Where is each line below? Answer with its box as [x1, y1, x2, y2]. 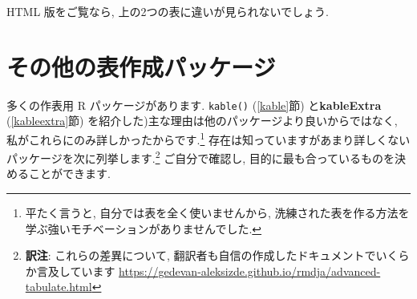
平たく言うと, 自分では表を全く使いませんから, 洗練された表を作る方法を [25, 204, 410, 221]
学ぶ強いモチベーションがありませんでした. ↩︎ [25, 220, 262, 236]
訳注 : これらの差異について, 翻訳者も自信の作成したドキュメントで [25, 247, 376, 264]
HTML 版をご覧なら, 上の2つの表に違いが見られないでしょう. [6, 3, 329, 19]
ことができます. [28, 165, 111, 182]
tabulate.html [25, 278, 92, 295]
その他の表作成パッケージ [6, 50, 276, 83]
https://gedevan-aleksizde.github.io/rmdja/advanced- [119, 262, 381, 279]
